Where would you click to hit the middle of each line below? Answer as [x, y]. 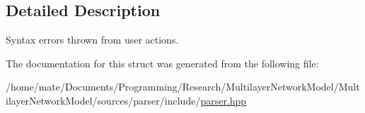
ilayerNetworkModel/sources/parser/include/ [103, 100]
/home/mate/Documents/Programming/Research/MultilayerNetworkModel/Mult [183, 87]
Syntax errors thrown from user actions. [92, 40]
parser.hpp [224, 100]
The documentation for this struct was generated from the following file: [162, 63]
